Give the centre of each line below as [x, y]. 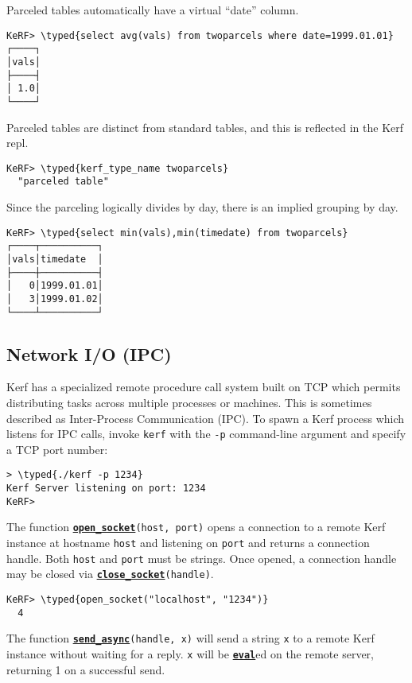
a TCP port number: [57, 449]
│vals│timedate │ [55, 259]
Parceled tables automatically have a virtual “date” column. [153, 10]
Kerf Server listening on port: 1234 [106, 489]
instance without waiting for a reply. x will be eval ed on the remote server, [190, 654]
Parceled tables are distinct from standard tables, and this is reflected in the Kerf [205, 127]
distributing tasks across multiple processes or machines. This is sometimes [189, 403]
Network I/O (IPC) [89, 353]
